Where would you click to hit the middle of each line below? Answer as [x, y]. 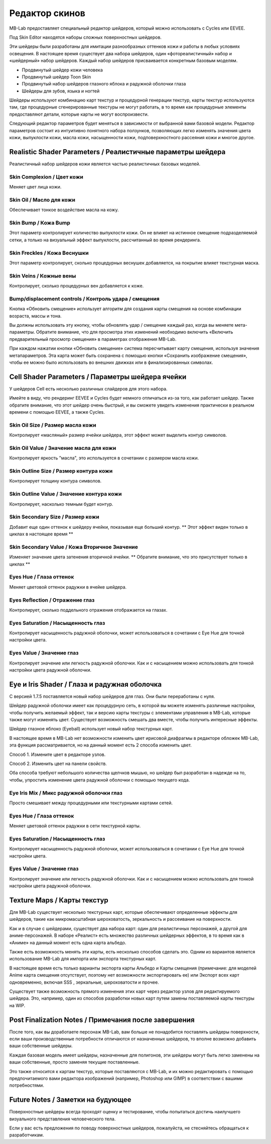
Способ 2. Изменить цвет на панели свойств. [58, 764]
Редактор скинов [47, 13]
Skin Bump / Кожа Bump [40, 223]
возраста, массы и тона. [36, 316]
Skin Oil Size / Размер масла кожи [53, 425]
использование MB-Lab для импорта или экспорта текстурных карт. [83, 959]
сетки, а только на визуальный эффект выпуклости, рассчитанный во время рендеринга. [105, 240]
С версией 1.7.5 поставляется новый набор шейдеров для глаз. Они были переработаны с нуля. [112, 696]
